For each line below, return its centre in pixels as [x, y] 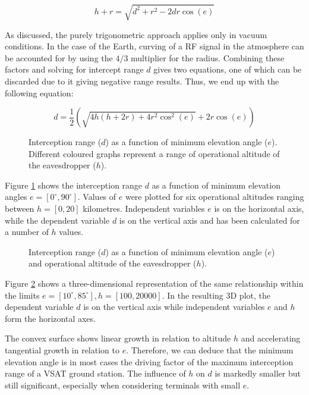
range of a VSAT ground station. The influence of [95, 373]
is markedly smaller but [258, 373]
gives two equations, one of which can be [228, 69]
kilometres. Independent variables [144, 209]
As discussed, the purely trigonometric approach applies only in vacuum [136, 34]
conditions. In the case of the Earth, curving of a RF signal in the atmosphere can [154, 46]
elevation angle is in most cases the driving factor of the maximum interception [149, 361]
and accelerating [271, 338]
